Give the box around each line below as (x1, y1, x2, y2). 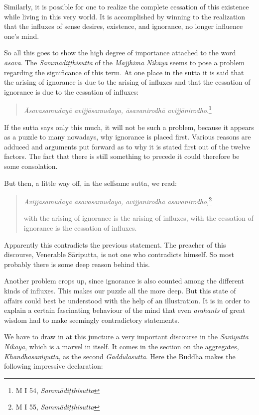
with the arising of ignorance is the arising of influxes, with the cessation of (23, 213, 254, 223)
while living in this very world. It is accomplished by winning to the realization (4, 11, 246, 21)
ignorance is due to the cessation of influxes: (4, 86, 139, 97)
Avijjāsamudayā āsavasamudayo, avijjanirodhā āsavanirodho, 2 (23, 195, 212, 206)
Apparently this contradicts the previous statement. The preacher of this (4, 239, 226, 250)
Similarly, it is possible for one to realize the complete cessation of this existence (4, 1, 249, 11)
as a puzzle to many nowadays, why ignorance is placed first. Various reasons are (4, 132, 251, 142)
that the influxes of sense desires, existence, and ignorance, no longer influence (4, 21, 243, 31)
